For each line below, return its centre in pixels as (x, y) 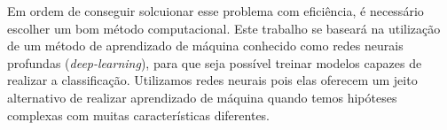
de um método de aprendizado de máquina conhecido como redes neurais (205, 46)
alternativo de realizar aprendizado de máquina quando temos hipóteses (202, 97)
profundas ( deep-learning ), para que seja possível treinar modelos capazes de (215, 62)
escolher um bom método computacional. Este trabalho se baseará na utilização (224, 28)
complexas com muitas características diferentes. (139, 115)
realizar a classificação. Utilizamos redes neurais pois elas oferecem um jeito (212, 80)
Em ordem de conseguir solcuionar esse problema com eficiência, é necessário (216, 11)
